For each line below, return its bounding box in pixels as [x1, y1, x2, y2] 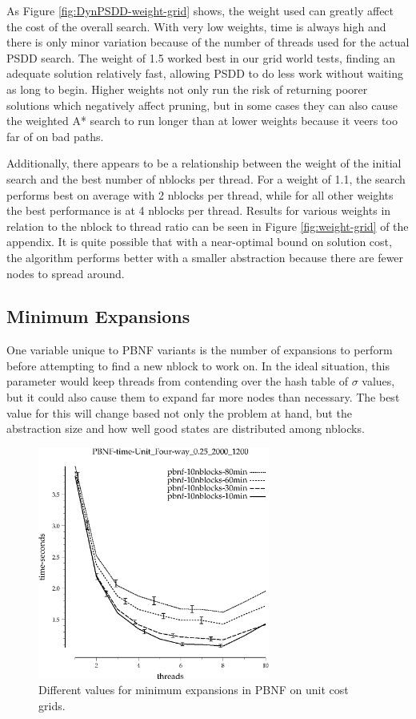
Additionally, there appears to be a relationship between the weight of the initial [6, 155, 402, 172]
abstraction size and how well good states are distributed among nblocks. [6, 420, 365, 437]
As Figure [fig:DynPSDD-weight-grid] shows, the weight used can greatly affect [6, 2, 394, 18]
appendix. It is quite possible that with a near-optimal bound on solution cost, [6, 233, 392, 250]
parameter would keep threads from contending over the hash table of [6, 373, 348, 390]
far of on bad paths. [6, 127, 104, 144]
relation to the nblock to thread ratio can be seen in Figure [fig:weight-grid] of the [6, 217, 409, 234]
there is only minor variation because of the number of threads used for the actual [6, 34, 410, 50]
